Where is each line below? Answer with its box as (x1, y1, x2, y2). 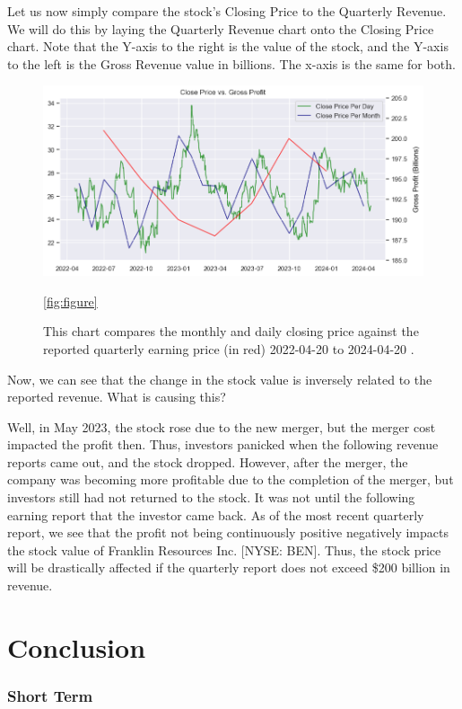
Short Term (7, 684, 93, 706)
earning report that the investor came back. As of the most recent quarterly (7, 505, 424, 524)
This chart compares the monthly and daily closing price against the (43, 322, 419, 341)
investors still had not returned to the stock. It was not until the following (7, 488, 415, 507)
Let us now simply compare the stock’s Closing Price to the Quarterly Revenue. (7, 2, 447, 20)
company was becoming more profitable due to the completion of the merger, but (7, 470, 454, 489)
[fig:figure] (43, 291, 98, 310)
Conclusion (7, 628, 146, 665)
